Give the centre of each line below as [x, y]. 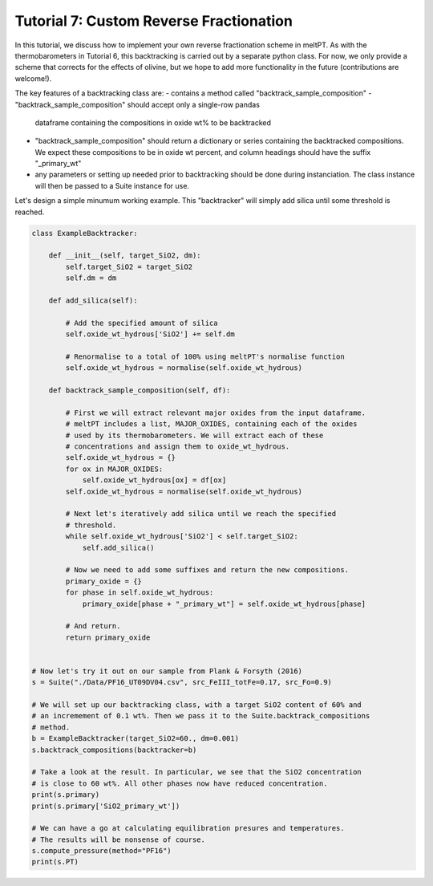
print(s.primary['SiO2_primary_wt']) [106, 806]
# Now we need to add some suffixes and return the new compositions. [207, 570]
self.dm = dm [91, 278]
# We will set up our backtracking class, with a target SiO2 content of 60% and [197, 705]
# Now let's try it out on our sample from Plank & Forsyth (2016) [167, 671]
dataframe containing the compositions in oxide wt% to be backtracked [153, 122]
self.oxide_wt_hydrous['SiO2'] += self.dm [150, 334]
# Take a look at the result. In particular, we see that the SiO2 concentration [197, 772]
